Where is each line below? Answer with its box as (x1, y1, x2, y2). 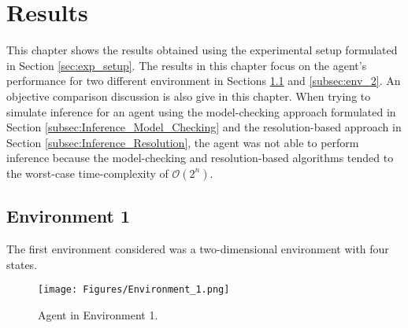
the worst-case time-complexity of (6, 164, 169, 181)
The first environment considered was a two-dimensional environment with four (6, 241, 389, 257)
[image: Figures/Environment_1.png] (38, 284, 230, 296)
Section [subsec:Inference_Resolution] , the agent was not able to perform (6, 134, 359, 150)
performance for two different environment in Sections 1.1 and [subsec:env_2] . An (6, 72, 401, 89)
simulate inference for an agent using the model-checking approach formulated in (6, 103, 396, 120)
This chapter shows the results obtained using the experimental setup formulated (6, 42, 398, 58)
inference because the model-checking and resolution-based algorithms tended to (6, 149, 394, 166)
